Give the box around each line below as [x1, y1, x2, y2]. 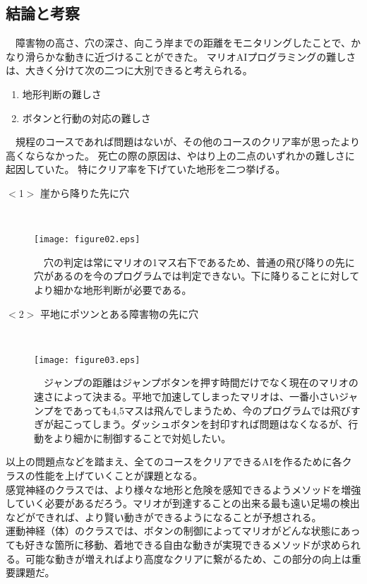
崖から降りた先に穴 [40, 185, 129, 200]
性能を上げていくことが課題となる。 [35, 467, 203, 482]
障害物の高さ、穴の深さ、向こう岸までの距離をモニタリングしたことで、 [15, 35, 351, 50]
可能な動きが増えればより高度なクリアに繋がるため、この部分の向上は [25, 551, 351, 566]
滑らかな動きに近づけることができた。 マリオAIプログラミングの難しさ [25, 49, 356, 64]
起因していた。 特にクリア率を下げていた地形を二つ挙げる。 [6, 162, 286, 177]
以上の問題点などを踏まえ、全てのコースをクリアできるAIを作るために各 [6, 454, 342, 469]
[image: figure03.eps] [34, 354, 140, 365]
